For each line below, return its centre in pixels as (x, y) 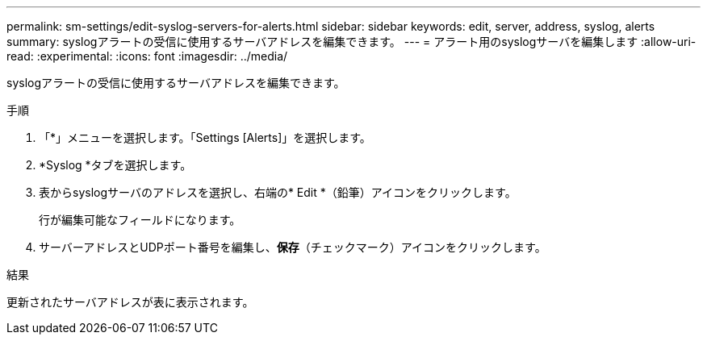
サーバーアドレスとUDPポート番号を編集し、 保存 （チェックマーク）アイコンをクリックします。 (293, 247)
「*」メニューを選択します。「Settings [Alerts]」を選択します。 (205, 137)
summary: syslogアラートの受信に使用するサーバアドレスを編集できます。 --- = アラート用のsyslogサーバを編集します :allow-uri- (351, 42)
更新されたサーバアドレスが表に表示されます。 (130, 302)
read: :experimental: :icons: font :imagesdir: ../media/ (147, 56)
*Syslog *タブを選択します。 (115, 165)
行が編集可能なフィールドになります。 (140, 220)
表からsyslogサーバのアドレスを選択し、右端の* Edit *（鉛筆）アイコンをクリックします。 (278, 192)
